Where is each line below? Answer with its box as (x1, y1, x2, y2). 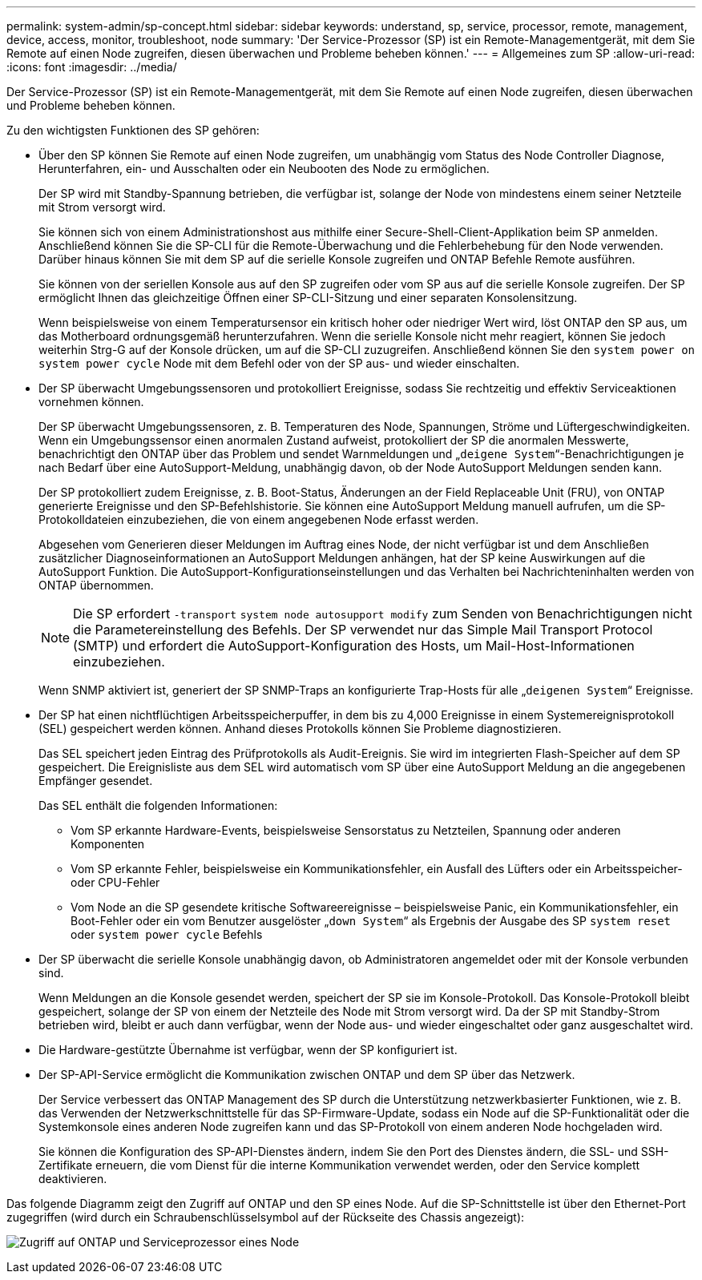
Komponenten (71, 837, 145, 851)
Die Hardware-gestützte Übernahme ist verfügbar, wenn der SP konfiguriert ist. (38, 1043, 458, 1057)
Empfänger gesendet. (38, 774, 153, 787)
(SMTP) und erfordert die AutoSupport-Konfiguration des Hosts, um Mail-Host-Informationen (73, 638, 635, 654)
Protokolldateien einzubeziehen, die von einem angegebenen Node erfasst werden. (38, 513, 479, 526)
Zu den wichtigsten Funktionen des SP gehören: (6, 123, 260, 137)
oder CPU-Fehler (71, 875, 160, 889)
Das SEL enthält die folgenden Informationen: (38, 799, 278, 812)
